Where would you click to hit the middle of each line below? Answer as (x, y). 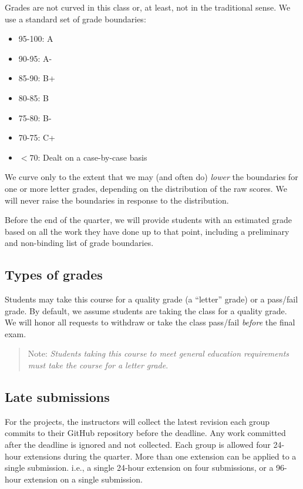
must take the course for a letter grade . (98, 365)
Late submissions (57, 397)
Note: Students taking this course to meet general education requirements (159, 353)
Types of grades (54, 275)
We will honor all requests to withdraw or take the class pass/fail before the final (150, 322)
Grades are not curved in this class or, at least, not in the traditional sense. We (148, 7)
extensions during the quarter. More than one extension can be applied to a (160, 456)
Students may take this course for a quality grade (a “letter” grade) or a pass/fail (151, 299)
